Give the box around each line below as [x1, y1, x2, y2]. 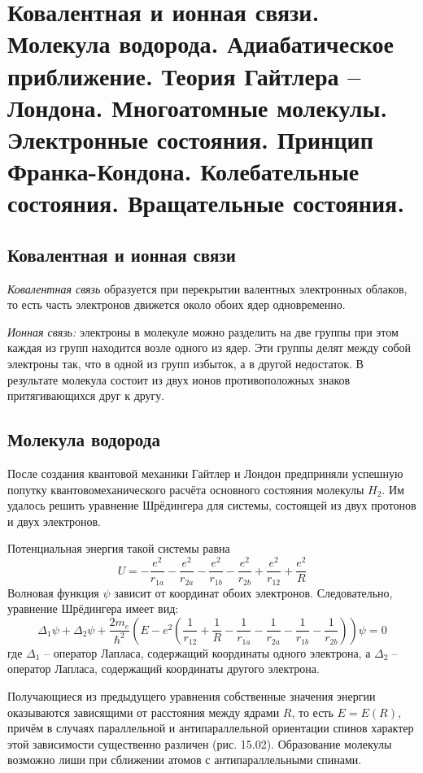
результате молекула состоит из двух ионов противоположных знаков [7, 371, 351, 388]
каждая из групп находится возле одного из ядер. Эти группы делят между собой [7, 339, 412, 356]
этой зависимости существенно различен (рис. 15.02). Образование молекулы [7, 735, 392, 752]
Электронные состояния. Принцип [7, 122, 373, 155]
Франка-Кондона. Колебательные [7, 154, 360, 188]
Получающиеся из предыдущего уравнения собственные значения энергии [7, 688, 376, 704]
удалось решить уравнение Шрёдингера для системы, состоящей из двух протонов [7, 497, 416, 514]
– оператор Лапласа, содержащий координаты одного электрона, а [44, 644, 371, 661]
